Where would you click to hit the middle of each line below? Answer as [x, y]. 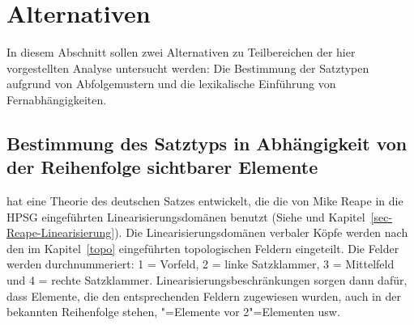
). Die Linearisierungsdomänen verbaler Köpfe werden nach [261, 232]
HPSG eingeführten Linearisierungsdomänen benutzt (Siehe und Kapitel [186, 216]
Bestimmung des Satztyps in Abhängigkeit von [207, 143]
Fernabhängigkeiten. [57, 99]
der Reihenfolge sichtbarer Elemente [162, 167]
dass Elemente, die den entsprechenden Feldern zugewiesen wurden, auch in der [204, 295]
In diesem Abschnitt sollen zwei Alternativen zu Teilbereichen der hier [181, 52]
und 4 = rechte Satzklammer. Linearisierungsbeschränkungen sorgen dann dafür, [207, 280]
